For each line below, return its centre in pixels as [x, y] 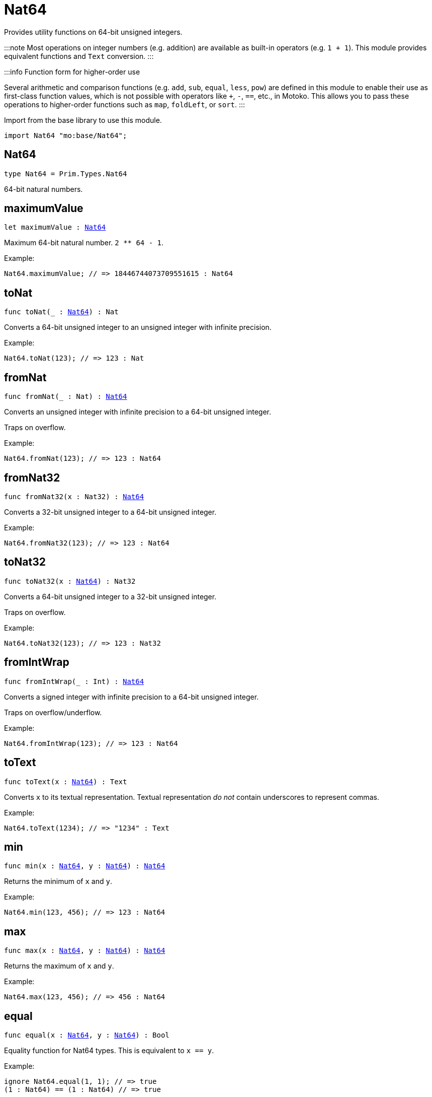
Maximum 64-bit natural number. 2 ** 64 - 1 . [84, 243]
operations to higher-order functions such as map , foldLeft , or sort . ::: [125, 104]
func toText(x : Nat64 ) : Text [66, 781]
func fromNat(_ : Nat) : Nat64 [66, 397]
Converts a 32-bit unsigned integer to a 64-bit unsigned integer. [110, 512]
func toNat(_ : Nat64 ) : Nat [61, 312]
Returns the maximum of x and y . [59, 966]
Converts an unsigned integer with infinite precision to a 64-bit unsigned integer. [138, 412]
